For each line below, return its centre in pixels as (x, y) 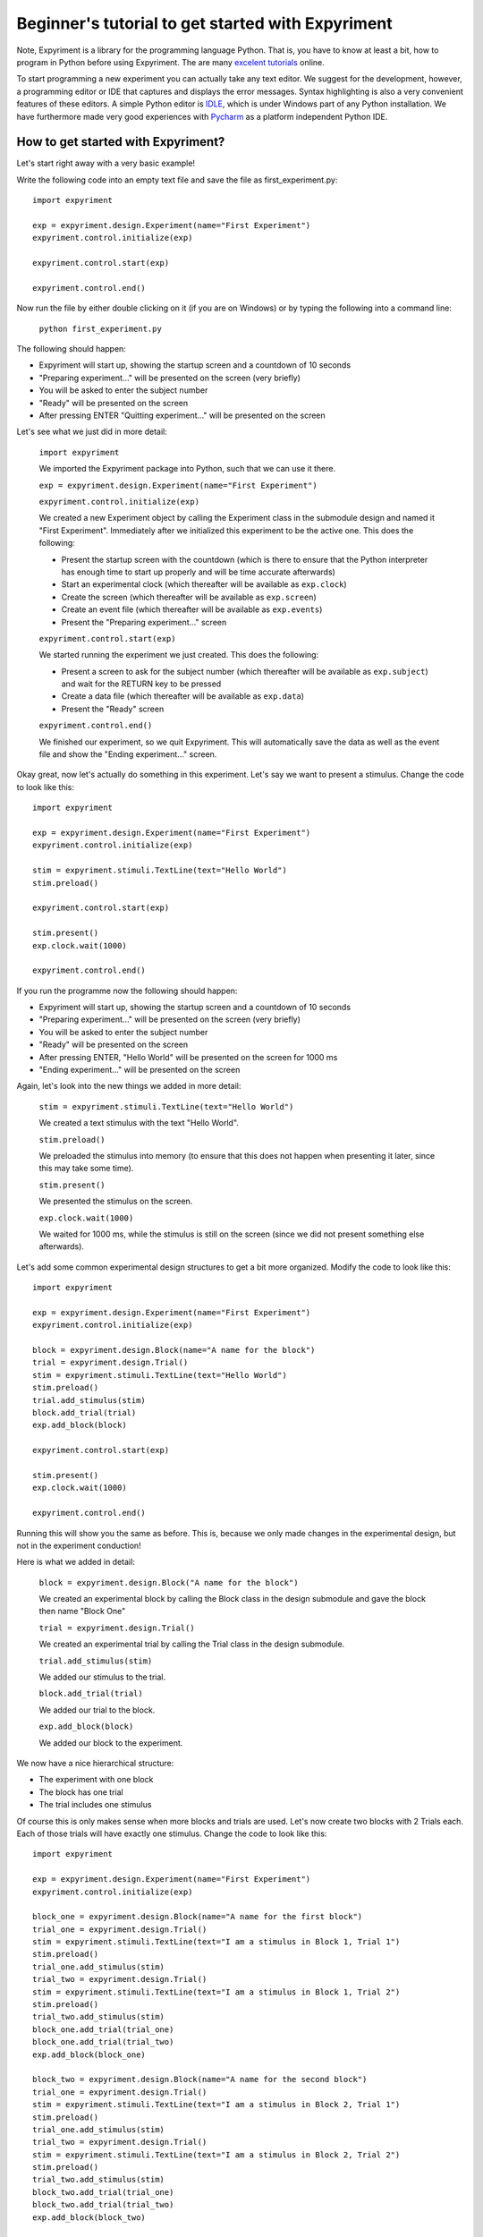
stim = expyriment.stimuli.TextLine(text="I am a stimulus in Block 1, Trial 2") (216, 1992)
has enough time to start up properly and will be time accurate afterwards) (198, 572)
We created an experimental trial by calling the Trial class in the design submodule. (192, 1644)
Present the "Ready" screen (113, 709)
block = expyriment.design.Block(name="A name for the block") (174, 1350)
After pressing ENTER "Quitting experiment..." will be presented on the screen (182, 415)
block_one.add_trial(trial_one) (103, 2029)
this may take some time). (86, 1169)
